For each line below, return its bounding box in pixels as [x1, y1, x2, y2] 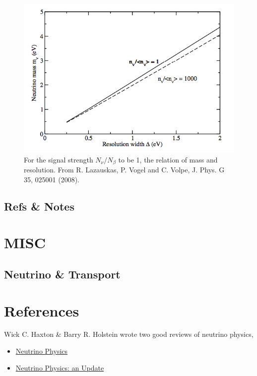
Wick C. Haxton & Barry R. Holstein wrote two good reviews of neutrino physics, [4, 329, 254, 339]
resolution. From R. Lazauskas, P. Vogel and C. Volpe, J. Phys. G [24, 164, 225, 175]
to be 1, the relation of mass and [118, 154, 218, 164]
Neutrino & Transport [4, 266, 121, 281]
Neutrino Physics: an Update [15, 362, 104, 373]
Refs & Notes [4, 198, 74, 214]
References [4, 300, 79, 321]
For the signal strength [24, 154, 93, 164]
